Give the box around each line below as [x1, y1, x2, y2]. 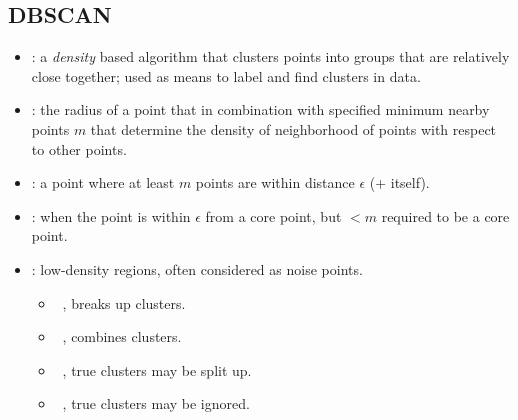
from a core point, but [205, 205, 342, 226]
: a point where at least [31, 172, 175, 193]
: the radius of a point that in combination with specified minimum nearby [31, 99, 490, 120]
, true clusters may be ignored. [62, 393, 250, 414]
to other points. [31, 138, 127, 159]
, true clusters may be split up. [62, 359, 252, 380]
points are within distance [195, 172, 355, 193]
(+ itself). [369, 172, 430, 193]
